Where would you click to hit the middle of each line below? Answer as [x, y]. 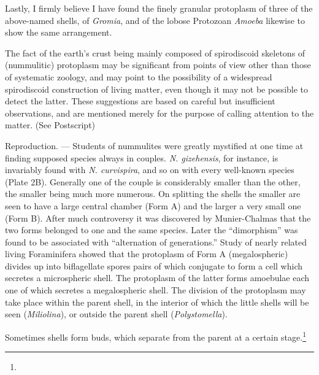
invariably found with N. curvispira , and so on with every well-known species [150, 170]
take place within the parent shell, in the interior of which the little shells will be [157, 302]
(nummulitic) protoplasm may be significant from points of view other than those [158, 65]
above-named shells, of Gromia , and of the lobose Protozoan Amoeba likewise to [155, 20]
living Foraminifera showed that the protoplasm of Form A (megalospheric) [147, 254]
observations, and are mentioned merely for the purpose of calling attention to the [159, 113]
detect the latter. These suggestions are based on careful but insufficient [140, 101]
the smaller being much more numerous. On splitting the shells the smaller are [153, 194]
